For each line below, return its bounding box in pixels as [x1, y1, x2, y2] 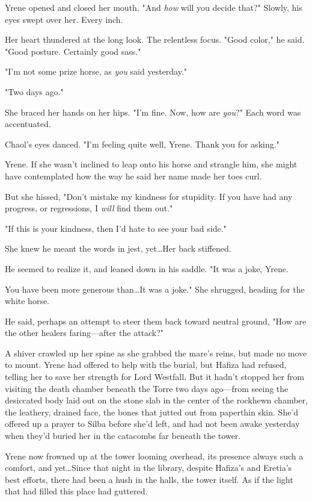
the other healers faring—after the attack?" [5, 326, 164, 339]
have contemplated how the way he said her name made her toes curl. [5, 169, 262, 182]
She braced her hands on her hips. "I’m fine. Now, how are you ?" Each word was [5, 105, 301, 118]
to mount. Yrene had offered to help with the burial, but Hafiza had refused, [5, 358, 287, 371]
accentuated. [5, 117, 51, 130]
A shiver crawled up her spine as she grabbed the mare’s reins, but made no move [5, 346, 307, 359]
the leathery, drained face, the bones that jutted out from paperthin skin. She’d [5, 405, 299, 418]
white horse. [5, 294, 50, 307]
